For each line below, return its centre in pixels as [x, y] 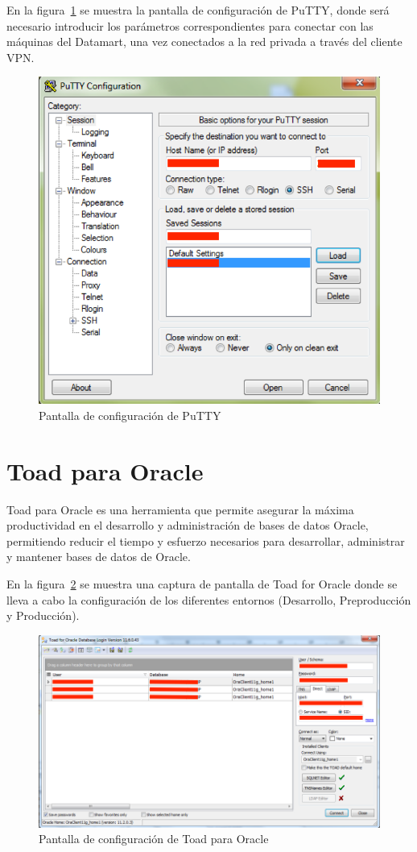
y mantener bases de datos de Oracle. [99, 557]
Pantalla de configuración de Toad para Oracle [154, 839]
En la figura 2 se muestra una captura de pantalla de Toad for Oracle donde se [202, 583]
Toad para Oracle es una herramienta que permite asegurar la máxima [180, 509]
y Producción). [43, 615]
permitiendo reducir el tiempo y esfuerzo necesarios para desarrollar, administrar [206, 540]
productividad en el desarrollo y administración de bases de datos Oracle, [188, 525]
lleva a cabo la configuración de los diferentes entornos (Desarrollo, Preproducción [209, 599]
